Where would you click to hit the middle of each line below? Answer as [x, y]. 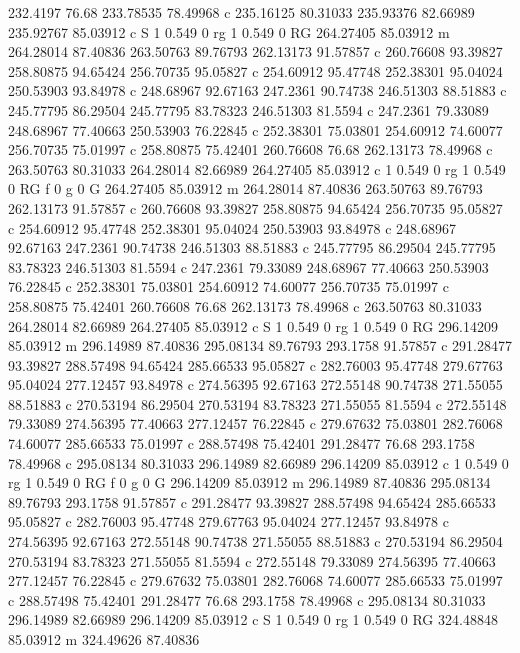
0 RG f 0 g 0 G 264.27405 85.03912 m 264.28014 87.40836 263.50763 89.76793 [245, 188]
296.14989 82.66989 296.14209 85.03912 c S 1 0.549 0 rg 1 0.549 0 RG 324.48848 [253, 619]
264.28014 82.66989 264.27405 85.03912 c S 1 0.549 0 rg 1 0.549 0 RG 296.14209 [253, 325]
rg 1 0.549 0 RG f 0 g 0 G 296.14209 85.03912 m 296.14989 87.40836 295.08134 [249, 482]
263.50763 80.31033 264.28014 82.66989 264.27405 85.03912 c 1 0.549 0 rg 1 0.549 [257, 168]
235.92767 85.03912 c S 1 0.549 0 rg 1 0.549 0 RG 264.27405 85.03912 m [229, 31]
